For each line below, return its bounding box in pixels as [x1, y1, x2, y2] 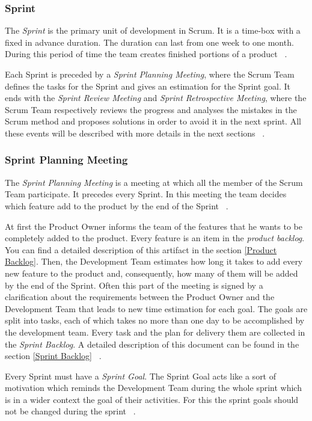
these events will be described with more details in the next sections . [5, 126, 265, 139]
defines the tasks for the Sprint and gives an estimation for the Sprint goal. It [5, 79, 291, 92]
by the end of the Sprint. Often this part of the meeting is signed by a [5, 278, 263, 291]
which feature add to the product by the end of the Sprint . [5, 199, 228, 212]
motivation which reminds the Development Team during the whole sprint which [5, 381, 302, 394]
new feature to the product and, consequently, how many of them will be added [5, 266, 298, 279]
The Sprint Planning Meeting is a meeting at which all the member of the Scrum [5, 176, 303, 188]
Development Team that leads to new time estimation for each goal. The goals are [5, 302, 308, 315]
